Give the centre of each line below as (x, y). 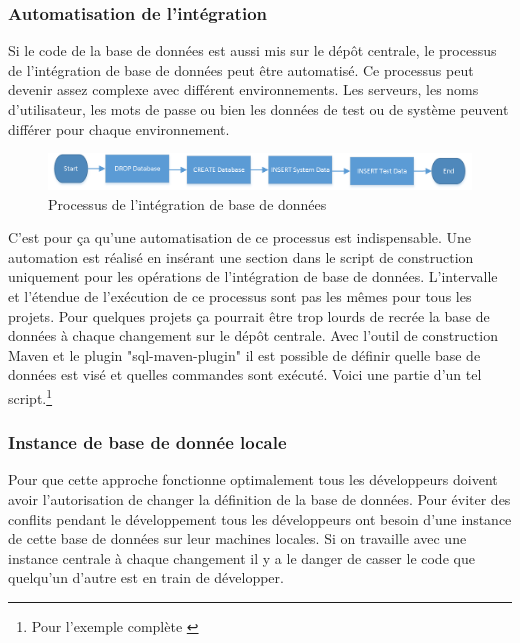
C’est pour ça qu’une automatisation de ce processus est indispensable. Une (240, 237)
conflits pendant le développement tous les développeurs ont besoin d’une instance (260, 518)
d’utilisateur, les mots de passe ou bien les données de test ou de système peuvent (258, 109)
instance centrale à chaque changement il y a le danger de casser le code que (241, 557)
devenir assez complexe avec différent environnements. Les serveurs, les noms (243, 89)
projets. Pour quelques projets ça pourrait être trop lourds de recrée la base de (249, 315)
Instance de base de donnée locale (147, 442)
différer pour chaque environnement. (119, 128)
